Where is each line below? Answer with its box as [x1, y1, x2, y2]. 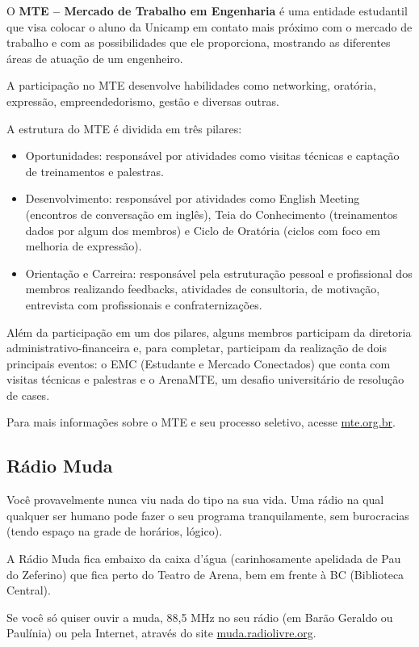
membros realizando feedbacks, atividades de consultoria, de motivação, [25, 280, 380, 297]
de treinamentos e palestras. [25, 162, 164, 179]
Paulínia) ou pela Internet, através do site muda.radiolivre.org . [6, 624, 316, 641]
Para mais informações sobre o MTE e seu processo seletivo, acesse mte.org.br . [6, 414, 396, 431]
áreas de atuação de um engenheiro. [6, 49, 183, 66]
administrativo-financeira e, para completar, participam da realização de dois [6, 339, 387, 356]
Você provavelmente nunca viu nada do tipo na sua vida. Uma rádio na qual [6, 491, 384, 508]
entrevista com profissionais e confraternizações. [25, 296, 262, 313]
